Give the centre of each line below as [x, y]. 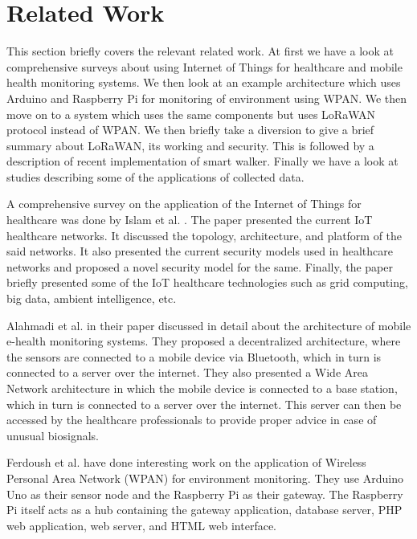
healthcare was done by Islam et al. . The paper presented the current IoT [190, 220]
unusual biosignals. [53, 435]
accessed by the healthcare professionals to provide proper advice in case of [192, 420]
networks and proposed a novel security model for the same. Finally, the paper [200, 266]
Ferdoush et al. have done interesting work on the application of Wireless [186, 462]
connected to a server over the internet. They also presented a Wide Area [187, 372]
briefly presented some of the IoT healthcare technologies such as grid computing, [207, 282]
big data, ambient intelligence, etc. [92, 298]
